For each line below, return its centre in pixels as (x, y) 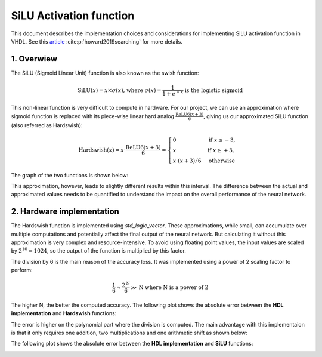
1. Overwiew (34, 59)
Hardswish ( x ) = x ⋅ (102, 150)
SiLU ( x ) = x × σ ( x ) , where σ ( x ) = (120, 90)
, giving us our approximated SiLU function (256, 116)
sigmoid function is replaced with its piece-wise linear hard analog (92, 116)
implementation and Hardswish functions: (64, 313)
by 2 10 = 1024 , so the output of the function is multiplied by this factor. (98, 250)
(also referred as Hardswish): (47, 125)
